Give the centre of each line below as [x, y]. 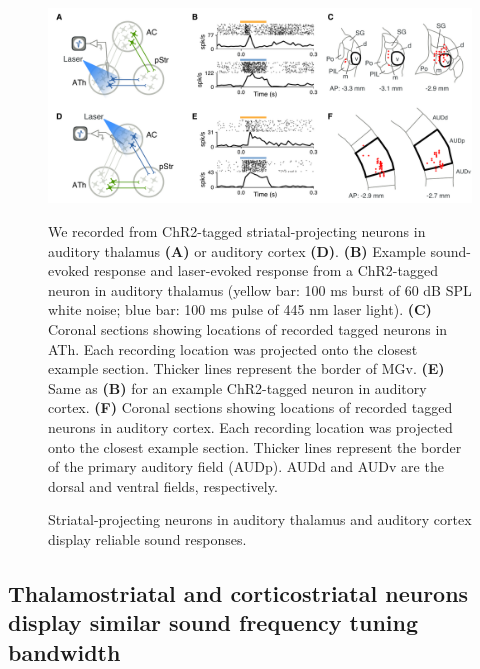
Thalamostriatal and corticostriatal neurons [238, 592]
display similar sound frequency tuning [213, 622]
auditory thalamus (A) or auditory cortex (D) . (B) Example [237, 250]
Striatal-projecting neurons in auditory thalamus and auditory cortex [260, 519]
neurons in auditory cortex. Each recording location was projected [250, 426]
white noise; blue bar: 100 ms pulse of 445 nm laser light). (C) [240, 309]
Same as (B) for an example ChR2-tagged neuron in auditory [237, 387]
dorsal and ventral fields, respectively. [163, 485]
